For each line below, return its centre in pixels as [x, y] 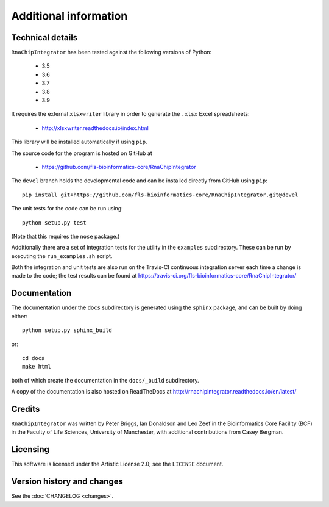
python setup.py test [54, 222]
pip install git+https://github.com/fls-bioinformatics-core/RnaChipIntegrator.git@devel [160, 195]
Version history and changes [67, 482]
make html [37, 367]
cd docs [34, 358]
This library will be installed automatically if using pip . [79, 142]
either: [19, 316]
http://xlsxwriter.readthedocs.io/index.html [95, 128]
